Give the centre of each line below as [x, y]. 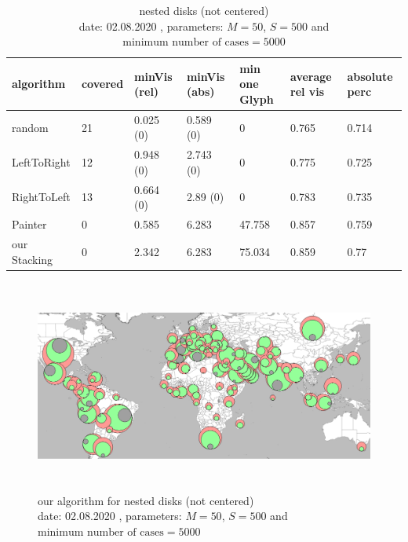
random [30, 127]
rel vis [308, 92]
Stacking [33, 259]
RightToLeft [41, 197]
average [311, 76]
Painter [29, 224]
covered [102, 84]
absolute [370, 76]
